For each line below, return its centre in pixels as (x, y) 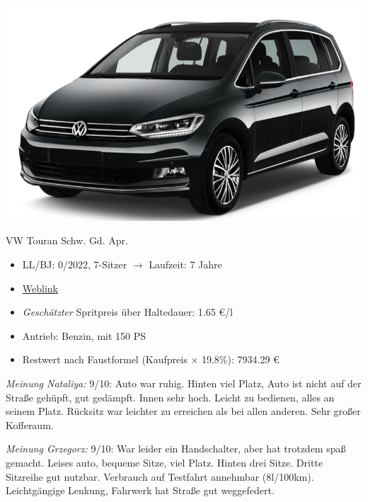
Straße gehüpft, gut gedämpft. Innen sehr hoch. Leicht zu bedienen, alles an (170, 397)
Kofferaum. (30, 424)
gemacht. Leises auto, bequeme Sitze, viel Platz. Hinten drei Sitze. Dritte (164, 463)
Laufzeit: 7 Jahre (185, 264)
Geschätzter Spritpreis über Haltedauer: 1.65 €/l (127, 312)
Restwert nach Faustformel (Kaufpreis (105, 359)
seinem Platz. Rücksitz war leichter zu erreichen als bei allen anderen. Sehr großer (183, 411)
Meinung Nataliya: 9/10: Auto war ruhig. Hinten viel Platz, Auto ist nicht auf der (184, 383)
